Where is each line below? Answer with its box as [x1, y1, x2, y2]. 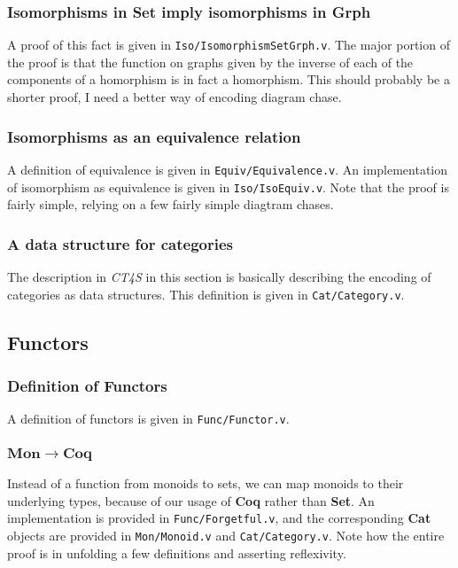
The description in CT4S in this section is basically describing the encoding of [7, 268, 431, 285]
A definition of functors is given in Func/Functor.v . [7, 409, 290, 428]
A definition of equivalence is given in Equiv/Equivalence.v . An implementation [7, 160, 448, 178]
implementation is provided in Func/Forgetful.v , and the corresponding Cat [7, 509, 431, 527]
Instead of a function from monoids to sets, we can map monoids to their [7, 474, 404, 493]
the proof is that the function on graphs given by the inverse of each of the [7, 52, 414, 71]
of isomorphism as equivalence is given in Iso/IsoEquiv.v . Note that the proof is [7, 177, 449, 196]
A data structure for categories [7, 232, 233, 254]
